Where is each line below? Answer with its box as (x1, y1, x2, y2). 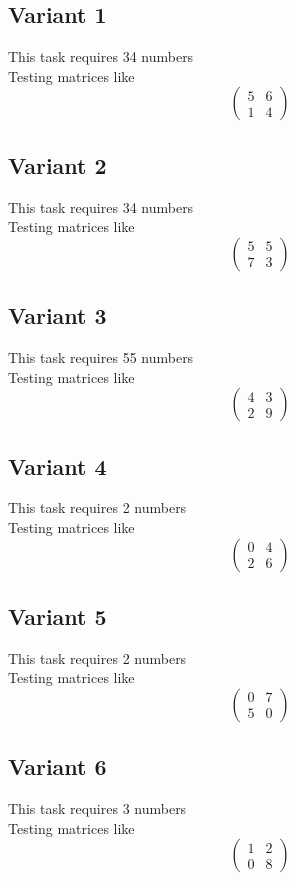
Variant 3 (8, 300, 107, 331)
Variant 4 (8, 450, 107, 481)
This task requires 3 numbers (8, 798, 187, 819)
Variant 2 (8, 149, 107, 180)
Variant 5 (8, 600, 107, 631)
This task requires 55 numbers (8, 346, 194, 367)
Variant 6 (8, 751, 107, 782)
